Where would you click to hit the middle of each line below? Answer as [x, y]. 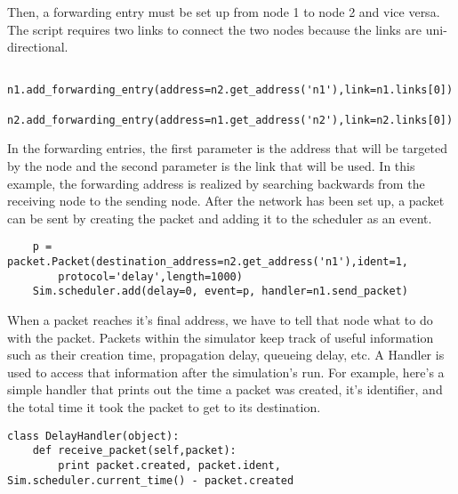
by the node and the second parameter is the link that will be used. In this [211, 166]
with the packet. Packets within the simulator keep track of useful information [221, 337]
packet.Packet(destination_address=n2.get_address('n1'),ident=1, [208, 262]
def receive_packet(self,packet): [134, 451]
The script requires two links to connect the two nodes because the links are [215, 29]
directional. [38, 47]
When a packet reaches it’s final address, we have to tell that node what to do [220, 320]
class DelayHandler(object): [93, 436]
